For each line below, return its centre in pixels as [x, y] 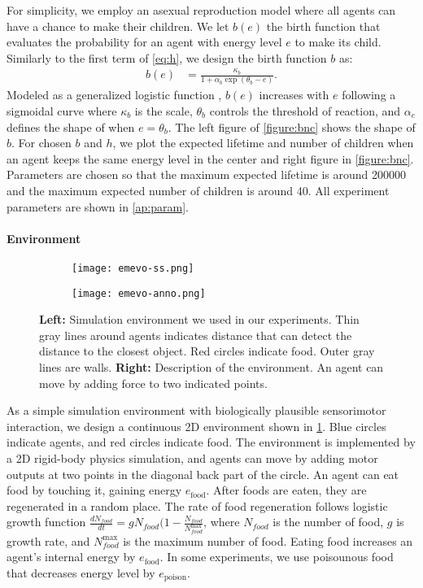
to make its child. [338, 42]
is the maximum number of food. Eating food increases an [268, 540]
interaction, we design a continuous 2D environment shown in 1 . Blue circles [196, 426]
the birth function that [323, 26]
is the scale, [164, 111]
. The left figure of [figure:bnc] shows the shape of [292, 126]
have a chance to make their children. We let [118, 26]
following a [369, 95]
